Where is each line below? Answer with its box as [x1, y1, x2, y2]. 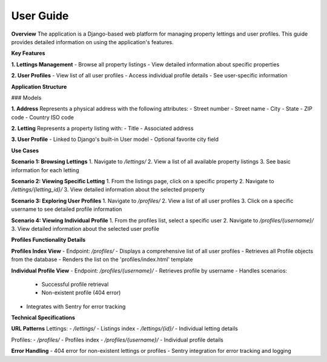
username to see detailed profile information [11, 205, 122, 213]
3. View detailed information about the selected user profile [11, 225, 160, 232]
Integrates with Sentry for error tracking [26, 303, 126, 310]
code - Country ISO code [11, 114, 74, 121]
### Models [11, 94, 42, 101]
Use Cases [11, 147, 39, 154]
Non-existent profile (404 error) [41, 289, 121, 296]
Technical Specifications [11, 314, 76, 322]
